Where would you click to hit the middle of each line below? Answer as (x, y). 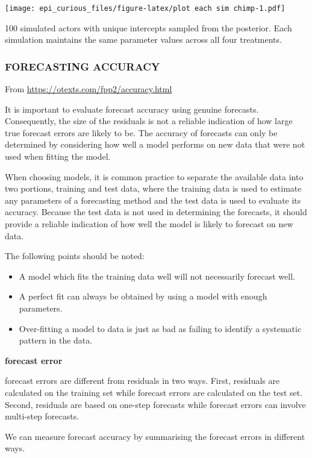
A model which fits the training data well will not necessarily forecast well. (157, 276)
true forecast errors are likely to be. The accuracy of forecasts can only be (141, 132)
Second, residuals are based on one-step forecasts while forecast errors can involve (155, 404)
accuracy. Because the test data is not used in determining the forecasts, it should (156, 212)
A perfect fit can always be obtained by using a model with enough (143, 296)
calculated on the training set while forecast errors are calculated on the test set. (154, 392)
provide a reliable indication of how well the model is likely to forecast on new (149, 224)
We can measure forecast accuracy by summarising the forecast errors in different (155, 436)
